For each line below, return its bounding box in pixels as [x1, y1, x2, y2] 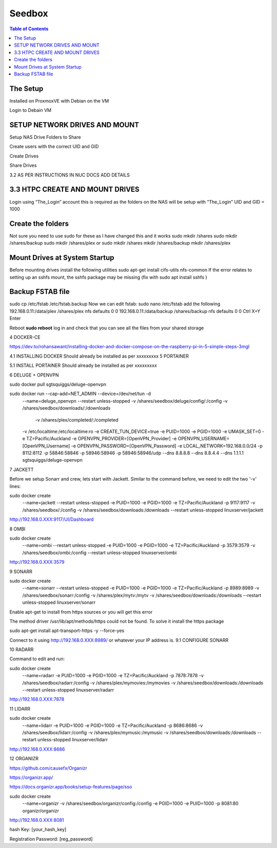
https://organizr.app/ [9, 774, 53, 780]
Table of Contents [9, 26, 49, 32]
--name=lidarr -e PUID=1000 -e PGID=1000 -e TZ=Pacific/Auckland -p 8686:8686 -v [22, 722, 203, 728]
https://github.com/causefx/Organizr [9, 765, 87, 771]
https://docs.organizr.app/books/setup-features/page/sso [9, 784, 132, 790]
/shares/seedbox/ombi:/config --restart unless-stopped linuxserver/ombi [22, 549, 177, 556]
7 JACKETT [9, 466, 34, 472]
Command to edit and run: [9, 656, 65, 662]
